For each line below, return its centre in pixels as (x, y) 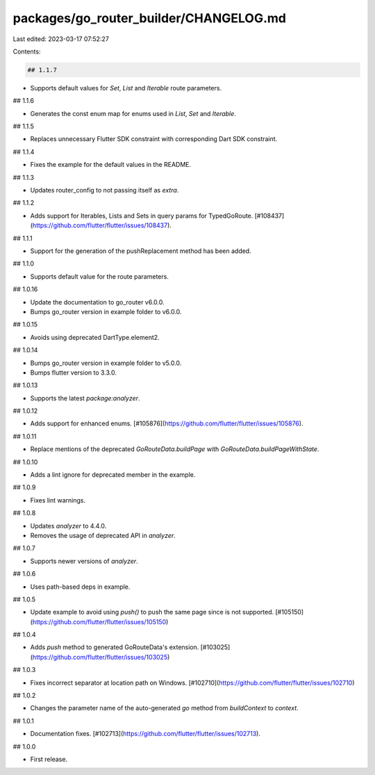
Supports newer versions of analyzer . (84, 561)
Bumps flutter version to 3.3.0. (74, 373)
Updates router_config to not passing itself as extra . (105, 190)
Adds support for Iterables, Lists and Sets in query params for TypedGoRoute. (142, 215)
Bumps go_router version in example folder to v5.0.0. (106, 363)
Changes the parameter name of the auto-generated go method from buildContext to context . (164, 708)
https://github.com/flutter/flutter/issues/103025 (100, 657)
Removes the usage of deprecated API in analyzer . (103, 535)
